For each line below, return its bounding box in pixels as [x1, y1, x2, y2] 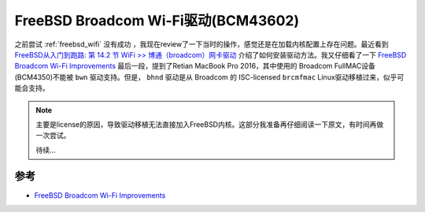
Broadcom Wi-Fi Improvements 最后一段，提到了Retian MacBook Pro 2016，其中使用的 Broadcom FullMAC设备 [14, 61, 375, 71]
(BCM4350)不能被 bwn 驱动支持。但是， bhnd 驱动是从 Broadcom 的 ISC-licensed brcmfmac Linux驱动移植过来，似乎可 [14, 72, 405, 82]
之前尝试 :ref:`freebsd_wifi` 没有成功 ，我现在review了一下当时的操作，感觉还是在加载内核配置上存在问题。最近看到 [14, 39, 389, 49]
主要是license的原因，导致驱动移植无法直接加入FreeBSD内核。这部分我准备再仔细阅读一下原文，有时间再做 [35, 119, 384, 129]
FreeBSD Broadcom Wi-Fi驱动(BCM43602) [14, 12, 300, 29]
